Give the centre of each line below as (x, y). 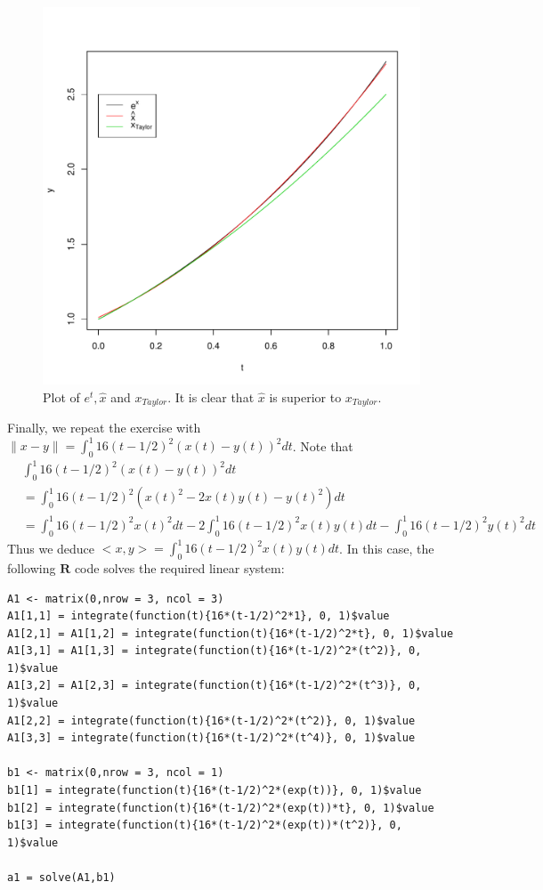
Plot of (61, 396)
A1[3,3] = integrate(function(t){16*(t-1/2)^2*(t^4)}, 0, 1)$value (211, 738)
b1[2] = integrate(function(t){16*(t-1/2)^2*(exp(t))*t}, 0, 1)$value (221, 808)
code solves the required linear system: (179, 567)
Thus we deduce (51, 548)
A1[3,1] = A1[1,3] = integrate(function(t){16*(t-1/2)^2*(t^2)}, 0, (215, 651)
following (32, 567)
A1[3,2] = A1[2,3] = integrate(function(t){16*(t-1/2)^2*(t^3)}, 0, (215, 686)
